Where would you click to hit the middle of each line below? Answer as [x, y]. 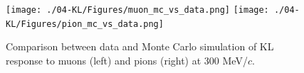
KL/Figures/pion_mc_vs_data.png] [85, 24]
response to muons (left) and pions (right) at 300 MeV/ [127, 60]
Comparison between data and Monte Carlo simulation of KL [140, 46]
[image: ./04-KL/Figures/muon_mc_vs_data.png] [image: [137, 10]
